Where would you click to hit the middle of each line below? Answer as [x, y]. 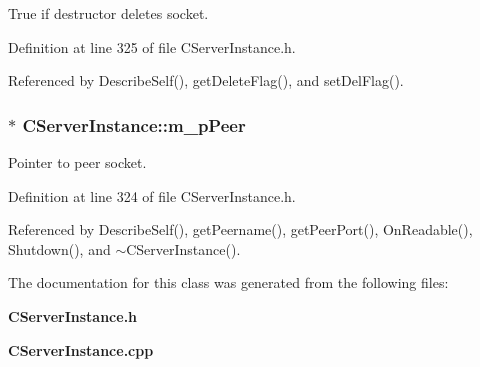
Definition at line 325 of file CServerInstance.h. [152, 46]
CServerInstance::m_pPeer [134, 124]
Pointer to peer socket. [77, 162]
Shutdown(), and [59, 248]
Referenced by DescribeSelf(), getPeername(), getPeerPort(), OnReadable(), [240, 229]
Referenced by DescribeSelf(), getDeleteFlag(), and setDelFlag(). [206, 80]
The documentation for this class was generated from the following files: [228, 282]
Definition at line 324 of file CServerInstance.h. [152, 195]
